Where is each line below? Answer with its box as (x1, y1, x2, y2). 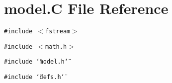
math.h (45, 43, 67, 50)
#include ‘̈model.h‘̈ (4, 58, 68, 66)
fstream (45, 28, 71, 35)
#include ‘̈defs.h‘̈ (4, 74, 65, 81)
